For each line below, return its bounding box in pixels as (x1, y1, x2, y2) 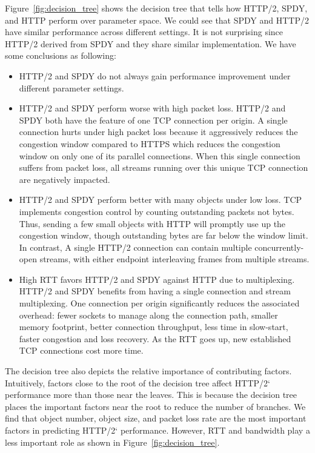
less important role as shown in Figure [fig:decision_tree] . (5, 435, 220, 448)
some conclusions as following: (5, 49, 116, 62)
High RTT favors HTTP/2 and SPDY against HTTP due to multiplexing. (19, 273, 295, 285)
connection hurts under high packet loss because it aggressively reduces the (19, 125, 298, 138)
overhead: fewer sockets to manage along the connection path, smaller (19, 308, 278, 321)
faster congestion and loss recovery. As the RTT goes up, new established (19, 332, 291, 345)
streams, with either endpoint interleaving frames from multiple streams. (39, 253, 310, 265)
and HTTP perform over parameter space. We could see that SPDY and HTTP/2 (5, 13, 309, 26)
